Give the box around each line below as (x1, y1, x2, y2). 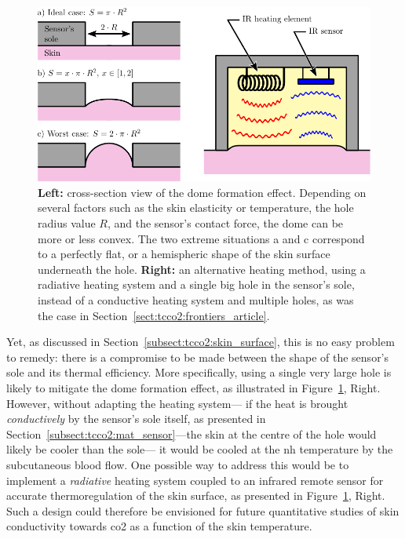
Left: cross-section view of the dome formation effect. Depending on (38, 184, 367, 200)
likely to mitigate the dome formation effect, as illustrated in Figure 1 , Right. (6, 379, 381, 395)
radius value (38, 215, 96, 231)
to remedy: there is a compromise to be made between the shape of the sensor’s (6, 348, 389, 365)
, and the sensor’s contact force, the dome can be (107, 215, 344, 231)
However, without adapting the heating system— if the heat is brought (6, 395, 348, 411)
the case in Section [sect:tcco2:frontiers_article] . (38, 307, 270, 323)
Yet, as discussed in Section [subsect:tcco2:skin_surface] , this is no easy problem (6, 333, 395, 350)
